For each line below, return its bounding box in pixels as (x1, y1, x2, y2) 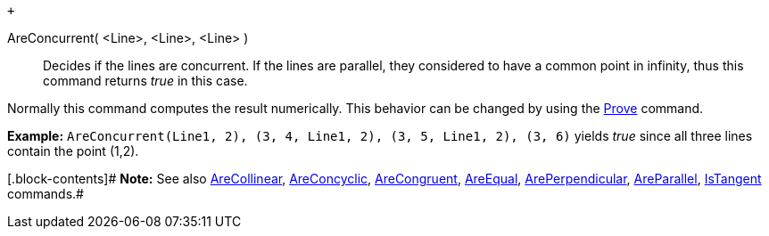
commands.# (7, 186, 84, 201)
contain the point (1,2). (7, 143, 139, 159)
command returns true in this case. (43, 73, 248, 88)
